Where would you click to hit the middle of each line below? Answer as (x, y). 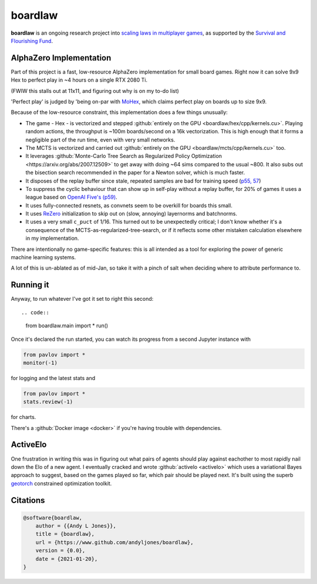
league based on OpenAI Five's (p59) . (71, 197)
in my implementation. (52, 239)
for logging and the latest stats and (53, 378)
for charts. (23, 417)
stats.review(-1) (48, 402)
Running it (30, 285)
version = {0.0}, (60, 551)
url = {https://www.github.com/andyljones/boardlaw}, (114, 542)
